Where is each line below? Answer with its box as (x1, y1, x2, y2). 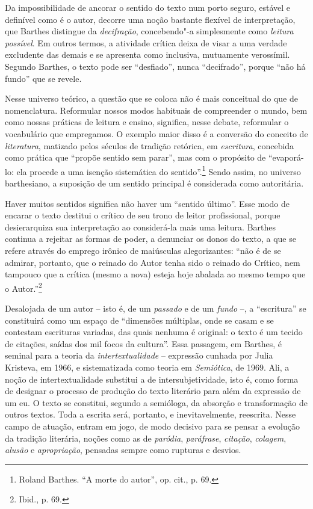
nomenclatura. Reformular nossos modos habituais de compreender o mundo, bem (5, 103, 308, 116)
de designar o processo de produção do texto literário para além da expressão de (5, 384, 301, 397)
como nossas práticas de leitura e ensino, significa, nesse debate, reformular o (5, 116, 289, 128)
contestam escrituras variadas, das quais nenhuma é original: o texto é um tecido (5, 325, 303, 338)
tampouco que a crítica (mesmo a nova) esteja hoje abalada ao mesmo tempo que (5, 268, 306, 280)
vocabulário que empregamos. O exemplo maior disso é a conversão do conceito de (5, 127, 308, 140)
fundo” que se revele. (5, 72, 82, 84)
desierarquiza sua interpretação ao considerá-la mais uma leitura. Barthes (5, 220, 276, 233)
